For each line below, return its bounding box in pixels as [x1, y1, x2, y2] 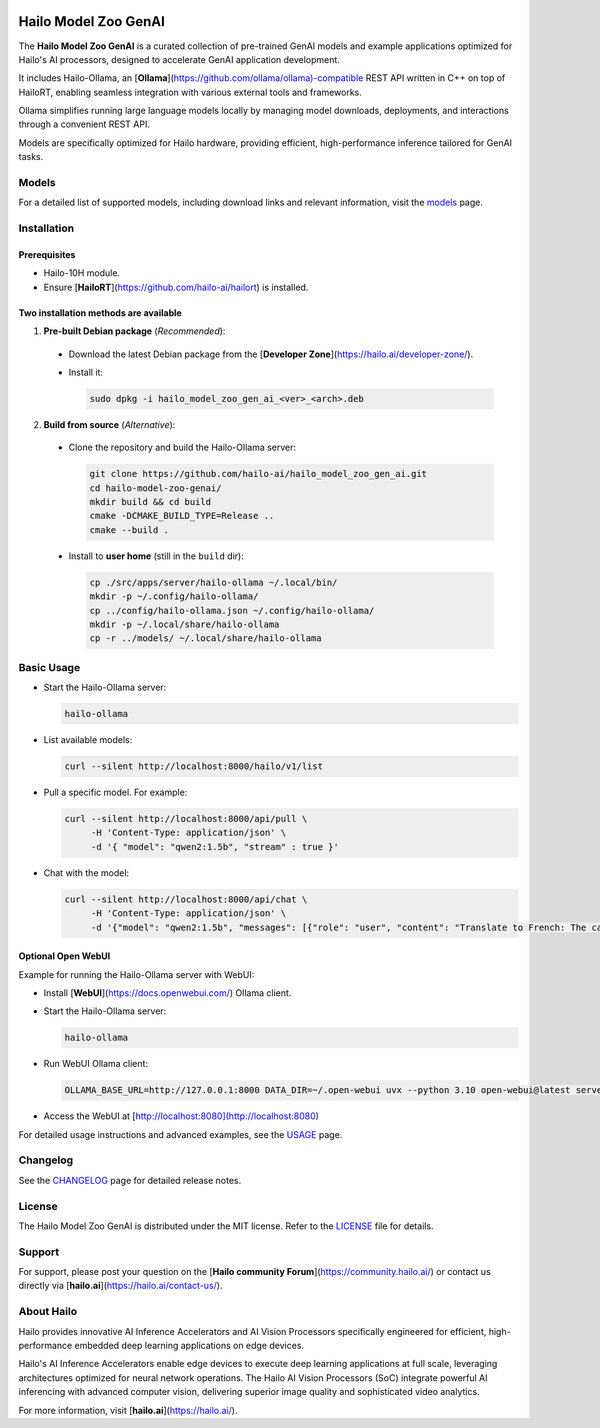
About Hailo [18, 1305, 78, 1319]
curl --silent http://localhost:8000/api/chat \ [64, 893, 308, 905]
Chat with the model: [43, 866, 130, 879]
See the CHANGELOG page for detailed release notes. [18, 1174, 242, 1186]
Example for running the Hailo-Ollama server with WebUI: [18, 968, 255, 980]
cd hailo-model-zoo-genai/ [89, 482, 222, 494]
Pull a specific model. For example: [43, 786, 188, 799]
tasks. [18, 151, 44, 163]
